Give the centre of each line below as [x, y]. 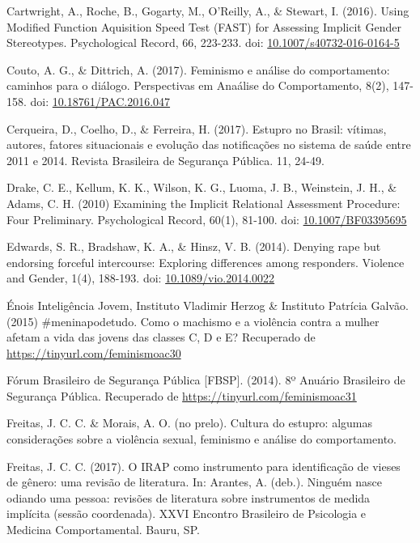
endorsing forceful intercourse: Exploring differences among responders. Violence [206, 262]
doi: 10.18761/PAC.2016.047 [100, 101]
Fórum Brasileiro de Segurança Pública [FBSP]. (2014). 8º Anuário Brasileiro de [206, 380]
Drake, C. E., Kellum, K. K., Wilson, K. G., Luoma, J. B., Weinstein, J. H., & [202, 187]
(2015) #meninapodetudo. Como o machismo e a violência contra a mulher [193, 321]
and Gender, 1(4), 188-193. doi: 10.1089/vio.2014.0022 [141, 278]
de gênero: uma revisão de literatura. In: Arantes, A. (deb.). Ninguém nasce [194, 482]
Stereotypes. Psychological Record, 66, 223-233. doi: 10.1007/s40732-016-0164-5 [203, 42]
